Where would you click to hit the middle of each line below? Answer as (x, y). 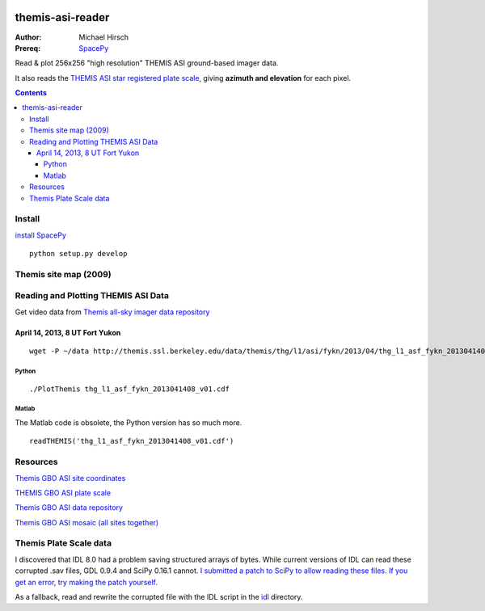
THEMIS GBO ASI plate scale (63, 492)
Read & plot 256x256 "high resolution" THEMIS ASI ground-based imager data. (147, 63)
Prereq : (27, 48)
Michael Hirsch (104, 37)
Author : (28, 37)
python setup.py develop (78, 254)
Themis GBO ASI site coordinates (70, 478)
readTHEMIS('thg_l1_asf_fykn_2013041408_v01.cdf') (132, 441)
